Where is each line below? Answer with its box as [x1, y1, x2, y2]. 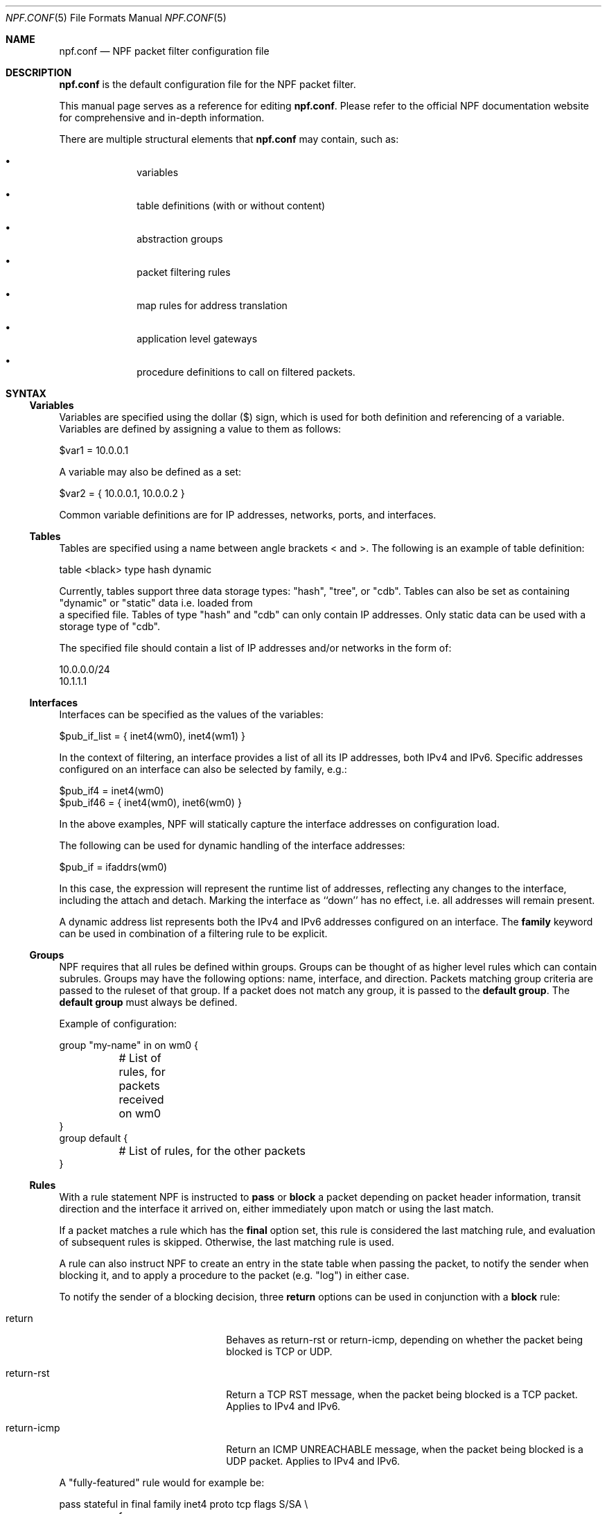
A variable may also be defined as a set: [59, 466, 242, 478]
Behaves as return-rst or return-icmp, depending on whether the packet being [226, 1334, 583, 1346]
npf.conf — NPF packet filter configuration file [59, 45, 270, 57]
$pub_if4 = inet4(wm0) [59, 785, 164, 797]
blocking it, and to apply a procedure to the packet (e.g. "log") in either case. [59, 1269, 410, 1281]
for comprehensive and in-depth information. [59, 112, 265, 123]
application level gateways [137, 333, 258, 345]
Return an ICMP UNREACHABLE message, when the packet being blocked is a [226, 1443, 583, 1455]
